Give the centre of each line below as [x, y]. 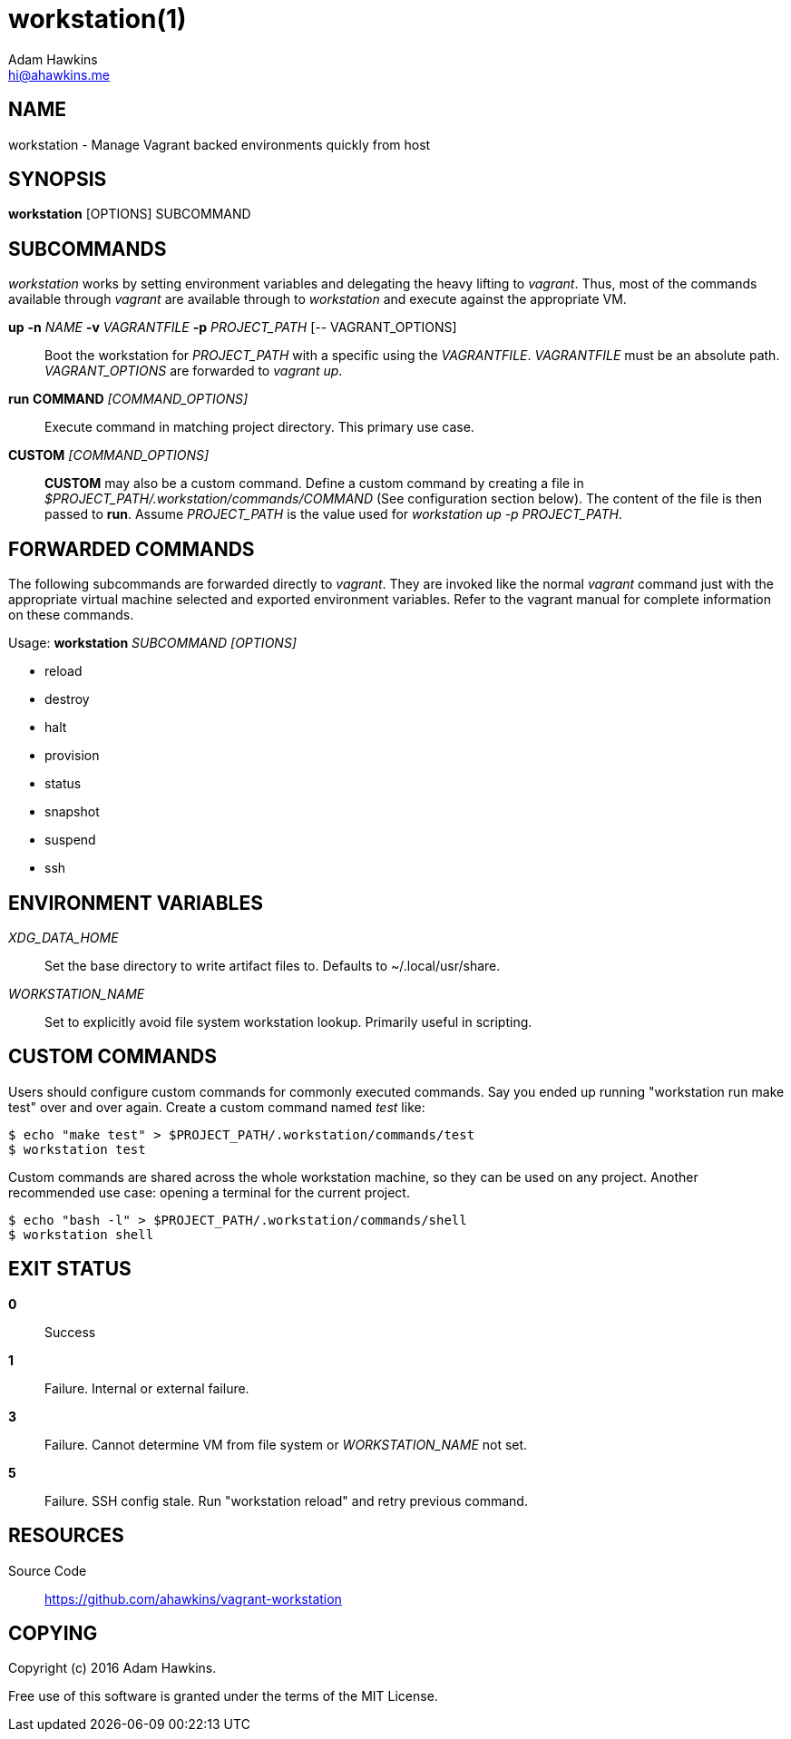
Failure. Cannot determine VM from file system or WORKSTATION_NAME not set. [286, 1444]
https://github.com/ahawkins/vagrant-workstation [193, 1598]
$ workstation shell [81, 1234]
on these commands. [71, 615]
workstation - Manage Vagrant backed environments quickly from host [220, 144]
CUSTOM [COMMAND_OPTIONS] [109, 455]
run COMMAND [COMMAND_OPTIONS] [128, 399]
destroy [67, 699]
